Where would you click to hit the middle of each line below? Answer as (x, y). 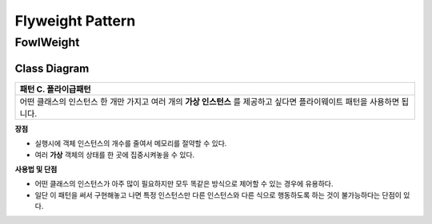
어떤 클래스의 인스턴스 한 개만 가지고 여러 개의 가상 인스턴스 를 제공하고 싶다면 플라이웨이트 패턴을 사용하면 (210, 101)
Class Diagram (52, 68)
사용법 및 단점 (36, 169)
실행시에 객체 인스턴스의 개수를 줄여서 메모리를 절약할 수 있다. (131, 143)
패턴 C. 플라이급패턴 (55, 89)
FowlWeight (47, 42)
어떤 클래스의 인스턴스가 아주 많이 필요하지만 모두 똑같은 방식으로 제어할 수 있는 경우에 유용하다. (184, 184)
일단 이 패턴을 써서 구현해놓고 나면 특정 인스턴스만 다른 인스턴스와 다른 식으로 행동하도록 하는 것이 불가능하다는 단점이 (218, 195)
